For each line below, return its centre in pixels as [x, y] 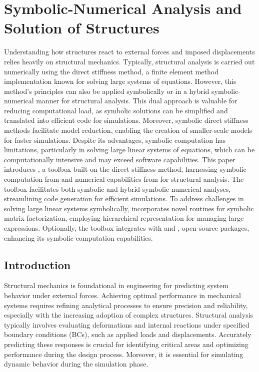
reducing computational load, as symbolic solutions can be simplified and [116, 110]
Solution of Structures [82, 28]
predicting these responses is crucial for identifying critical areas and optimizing [126, 344]
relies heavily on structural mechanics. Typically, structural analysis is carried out [129, 61]
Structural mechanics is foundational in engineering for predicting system [116, 285]
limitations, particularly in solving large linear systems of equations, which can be [129, 150]
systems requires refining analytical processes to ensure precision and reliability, [126, 305]
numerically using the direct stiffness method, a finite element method [111, 71]
